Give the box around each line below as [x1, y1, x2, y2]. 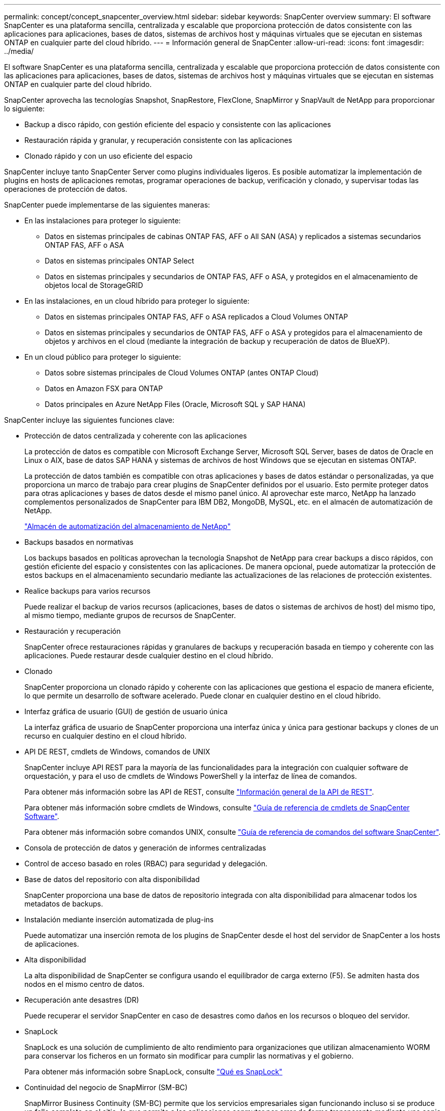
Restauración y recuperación [24, 627, 121, 635]
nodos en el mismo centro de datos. [24, 980, 145, 988]
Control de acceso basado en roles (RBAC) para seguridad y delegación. [24, 859, 268, 868]
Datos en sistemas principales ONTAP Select [45, 256, 195, 265]
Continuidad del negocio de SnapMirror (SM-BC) [24, 1083, 188, 1092]
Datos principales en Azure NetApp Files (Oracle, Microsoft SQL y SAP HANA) [45, 400, 306, 408]
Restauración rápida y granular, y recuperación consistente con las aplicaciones [24, 136, 292, 144]
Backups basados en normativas [24, 538, 134, 546]
